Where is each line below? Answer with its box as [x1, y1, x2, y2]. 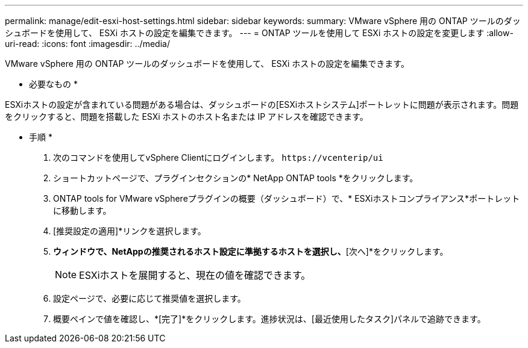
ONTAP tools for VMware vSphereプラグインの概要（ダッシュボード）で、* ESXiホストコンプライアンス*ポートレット [53, 193, 520, 204]
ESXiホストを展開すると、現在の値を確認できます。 [79, 269, 311, 281]
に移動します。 [53, 205, 112, 216]
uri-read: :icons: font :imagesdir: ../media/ [5, 39, 170, 49]
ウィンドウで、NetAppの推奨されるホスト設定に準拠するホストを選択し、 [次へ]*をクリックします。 [53, 246, 448, 256]
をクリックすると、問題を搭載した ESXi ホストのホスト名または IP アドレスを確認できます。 [5, 111, 368, 122]
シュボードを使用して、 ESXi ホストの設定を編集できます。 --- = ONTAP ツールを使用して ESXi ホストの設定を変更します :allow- [5, 28, 514, 38]
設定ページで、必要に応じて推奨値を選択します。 [53, 293, 246, 303]
